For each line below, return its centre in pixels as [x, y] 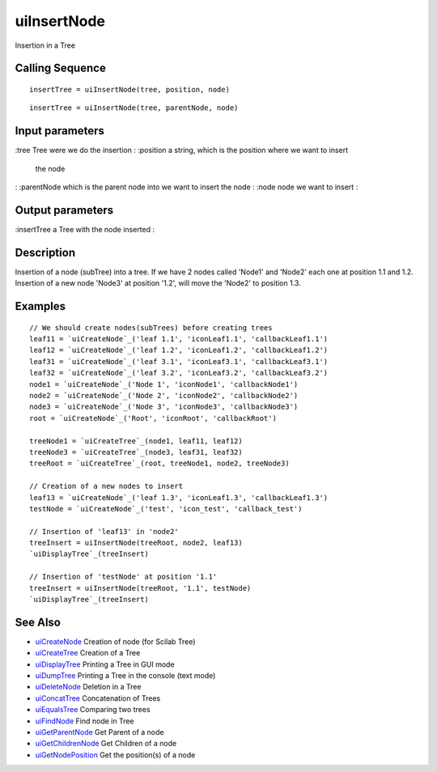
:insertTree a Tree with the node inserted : [85, 229]
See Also [38, 622]
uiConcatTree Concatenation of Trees [98, 698]
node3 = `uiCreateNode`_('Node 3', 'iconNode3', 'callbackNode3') [164, 407]
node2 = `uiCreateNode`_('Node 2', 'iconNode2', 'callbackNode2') [164, 395]
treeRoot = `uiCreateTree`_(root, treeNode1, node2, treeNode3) [160, 464]
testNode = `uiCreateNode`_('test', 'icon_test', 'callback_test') [166, 509]
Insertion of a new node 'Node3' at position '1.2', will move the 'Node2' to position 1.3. [158, 283]
